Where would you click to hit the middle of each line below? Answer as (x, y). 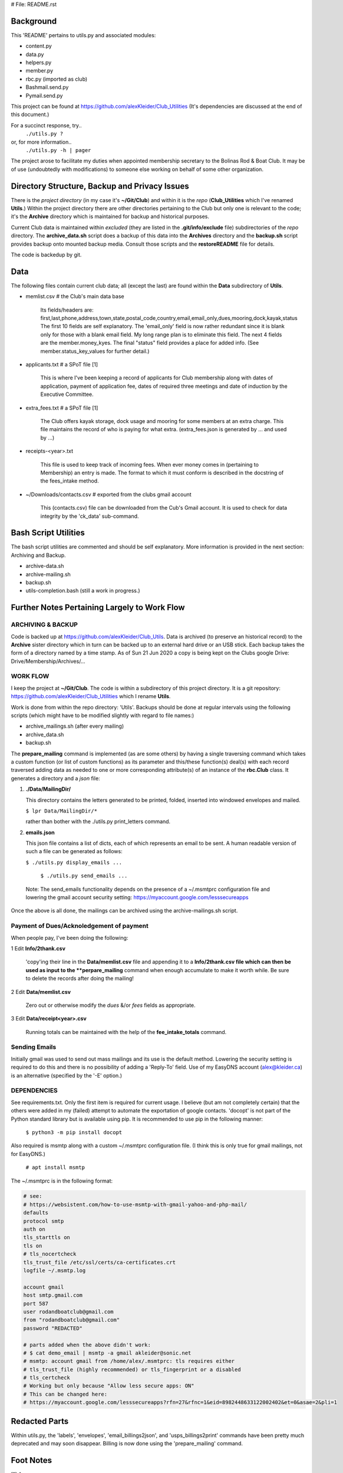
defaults (36, 1213)
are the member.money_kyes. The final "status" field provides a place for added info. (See (150, 343)
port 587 (36, 1303)
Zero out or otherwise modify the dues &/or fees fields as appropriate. (111, 1005)
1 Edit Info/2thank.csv (38, 948)
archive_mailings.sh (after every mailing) (75, 726)
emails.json (40, 832)
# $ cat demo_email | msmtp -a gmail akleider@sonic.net (107, 1353)
